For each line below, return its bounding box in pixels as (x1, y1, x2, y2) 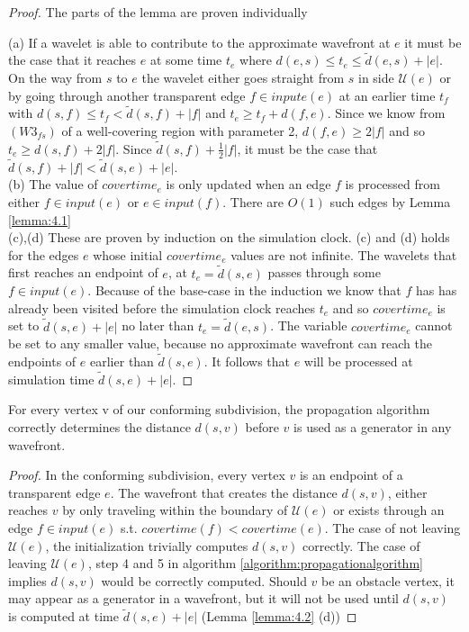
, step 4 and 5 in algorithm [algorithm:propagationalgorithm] (87, 554, 423, 573)
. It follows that (203, 352, 291, 371)
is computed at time (8, 607, 119, 626)
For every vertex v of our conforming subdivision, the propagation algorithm (8, 400, 430, 419)
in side (358, 68, 394, 86)
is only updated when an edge (166, 175, 331, 194)
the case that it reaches (8, 50, 137, 69)
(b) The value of (8, 175, 98, 194)
